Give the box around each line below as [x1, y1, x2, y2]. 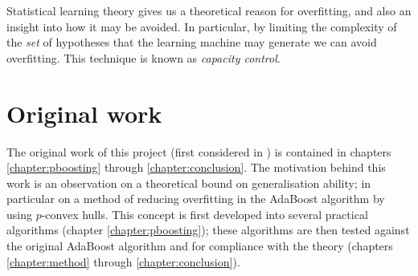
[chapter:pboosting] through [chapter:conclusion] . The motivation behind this [6, 159, 386, 176]
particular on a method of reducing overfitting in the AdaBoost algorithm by [6, 190, 385, 207]
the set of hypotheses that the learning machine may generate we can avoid [6, 34, 377, 51]
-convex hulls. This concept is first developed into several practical [41, 205, 368, 222]
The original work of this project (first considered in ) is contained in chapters [6, 143, 391, 160]
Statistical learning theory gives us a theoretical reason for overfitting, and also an [6, 2, 412, 18]
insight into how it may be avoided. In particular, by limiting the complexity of [6, 18, 397, 34]
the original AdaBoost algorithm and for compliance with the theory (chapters [6, 237, 393, 254]
